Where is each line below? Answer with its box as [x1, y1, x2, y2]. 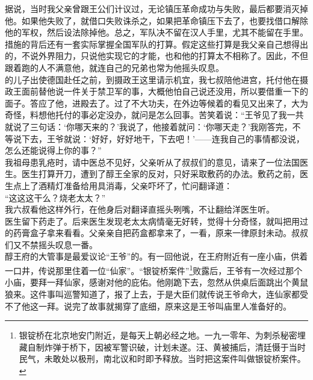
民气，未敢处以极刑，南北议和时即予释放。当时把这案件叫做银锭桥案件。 [19, 352, 306, 365]
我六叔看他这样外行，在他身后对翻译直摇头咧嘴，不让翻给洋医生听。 [5, 203, 274, 216]
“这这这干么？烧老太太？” [5, 191, 106, 204]
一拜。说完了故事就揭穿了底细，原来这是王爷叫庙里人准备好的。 [38, 299, 291, 312]
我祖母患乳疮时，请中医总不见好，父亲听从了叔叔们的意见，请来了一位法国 [5, 155, 300, 168]
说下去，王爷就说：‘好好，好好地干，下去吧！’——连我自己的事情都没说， [13, 132, 305, 145]
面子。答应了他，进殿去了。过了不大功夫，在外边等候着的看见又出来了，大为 [5, 96, 308, 109]
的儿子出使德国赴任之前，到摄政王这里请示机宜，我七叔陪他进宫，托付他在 [5, 73, 300, 86]
